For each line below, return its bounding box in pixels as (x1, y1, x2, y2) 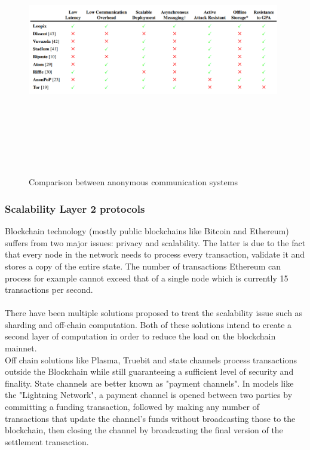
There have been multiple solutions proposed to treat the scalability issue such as (5, 307, 303, 319)
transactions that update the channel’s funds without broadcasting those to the (5, 412, 296, 424)
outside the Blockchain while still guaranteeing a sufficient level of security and (5, 365, 294, 378)
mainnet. (5, 342, 37, 354)
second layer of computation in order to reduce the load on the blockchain (5, 330, 276, 342)
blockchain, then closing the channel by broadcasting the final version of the (5, 424, 283, 436)
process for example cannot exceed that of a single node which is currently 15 (5, 271, 288, 284)
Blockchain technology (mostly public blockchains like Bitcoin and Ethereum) (5, 225, 289, 237)
